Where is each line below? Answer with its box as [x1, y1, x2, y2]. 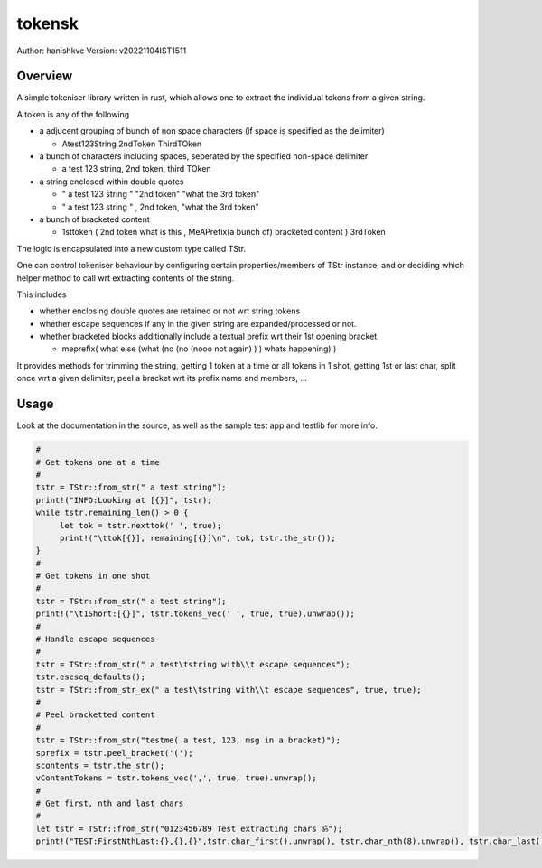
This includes [16, 289, 67, 300]
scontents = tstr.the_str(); [35, 760, 165, 770]
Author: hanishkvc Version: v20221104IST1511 [16, 45, 187, 56]
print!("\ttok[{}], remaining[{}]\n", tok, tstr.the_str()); [59, 533, 336, 543]
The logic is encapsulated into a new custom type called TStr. [16, 243, 247, 254]
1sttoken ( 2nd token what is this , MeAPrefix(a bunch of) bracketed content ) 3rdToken [61, 227, 386, 238]
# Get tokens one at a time [35, 457, 160, 467]
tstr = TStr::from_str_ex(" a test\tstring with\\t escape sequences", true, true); [35, 685, 422, 695]
